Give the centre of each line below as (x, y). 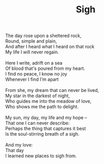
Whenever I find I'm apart (32, 79)
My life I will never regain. (32, 52)
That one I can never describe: (37, 123)
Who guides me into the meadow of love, (48, 101)
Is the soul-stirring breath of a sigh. (42, 134)
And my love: (19, 145)
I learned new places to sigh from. (41, 156)
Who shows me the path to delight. (42, 107)
